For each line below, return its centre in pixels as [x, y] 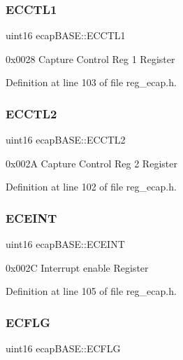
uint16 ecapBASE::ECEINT [65, 244]
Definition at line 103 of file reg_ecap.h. [91, 82]
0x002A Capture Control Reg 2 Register [91, 163]
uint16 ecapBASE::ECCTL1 [66, 35]
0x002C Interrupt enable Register [77, 267]
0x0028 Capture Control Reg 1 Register [90, 58]
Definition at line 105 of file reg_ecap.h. [91, 291]
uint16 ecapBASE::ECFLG [63, 348]
